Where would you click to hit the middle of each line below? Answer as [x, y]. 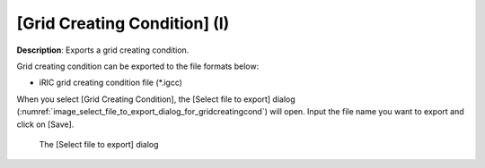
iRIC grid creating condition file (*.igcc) [111, 83]
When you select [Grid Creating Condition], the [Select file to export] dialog [156, 99]
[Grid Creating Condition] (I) [123, 23]
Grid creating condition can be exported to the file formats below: [138, 66]
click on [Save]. [45, 124]
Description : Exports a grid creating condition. [103, 50]
